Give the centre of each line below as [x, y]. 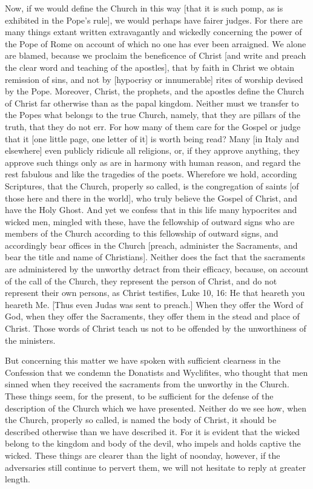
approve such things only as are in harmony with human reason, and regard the [153, 162]
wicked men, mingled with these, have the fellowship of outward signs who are [150, 221]
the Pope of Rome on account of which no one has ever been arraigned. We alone [156, 43]
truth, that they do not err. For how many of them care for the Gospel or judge [153, 126]
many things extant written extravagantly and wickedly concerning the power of [153, 32]
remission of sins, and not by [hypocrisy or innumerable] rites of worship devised [154, 79]
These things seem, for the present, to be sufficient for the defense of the [139, 396]
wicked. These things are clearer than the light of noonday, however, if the [143, 455]
